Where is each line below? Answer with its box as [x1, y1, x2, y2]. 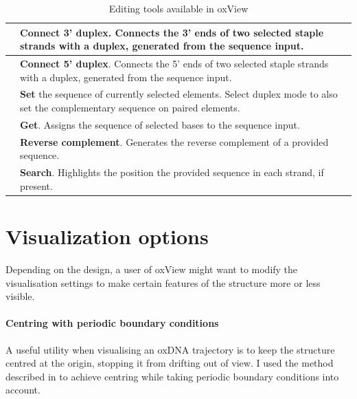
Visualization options [5, 222, 209, 250]
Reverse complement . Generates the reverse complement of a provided [20, 134, 329, 149]
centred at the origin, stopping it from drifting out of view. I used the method [5, 356, 334, 370]
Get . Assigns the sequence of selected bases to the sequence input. [20, 117, 300, 131]
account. [5, 382, 41, 397]
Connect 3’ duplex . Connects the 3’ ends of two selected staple [20, 25, 324, 39]
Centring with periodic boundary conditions [5, 316, 219, 330]
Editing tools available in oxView [108, 1, 249, 15]
